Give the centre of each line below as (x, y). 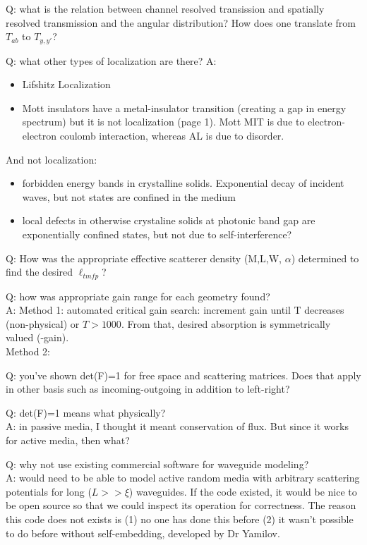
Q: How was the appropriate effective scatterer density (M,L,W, (144, 258)
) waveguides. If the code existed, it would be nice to (243, 491)
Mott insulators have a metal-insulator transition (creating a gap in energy (184, 108)
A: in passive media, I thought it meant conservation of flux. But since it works (177, 426)
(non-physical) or (43, 323)
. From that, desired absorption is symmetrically (226, 323)
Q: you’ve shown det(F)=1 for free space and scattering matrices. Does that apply (183, 375)
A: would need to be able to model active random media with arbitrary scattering (183, 478)
